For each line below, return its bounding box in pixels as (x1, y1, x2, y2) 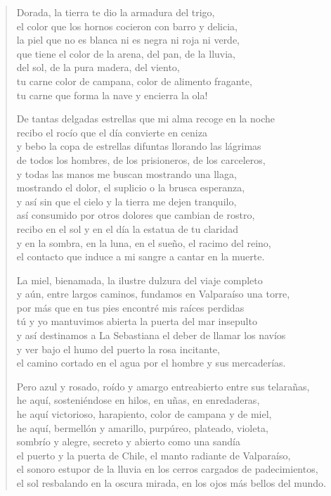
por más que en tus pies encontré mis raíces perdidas (16, 300, 245, 314)
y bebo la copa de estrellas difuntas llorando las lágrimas (16, 139, 261, 153)
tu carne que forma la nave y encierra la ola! (16, 87, 208, 102)
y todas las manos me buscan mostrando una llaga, (16, 166, 237, 181)
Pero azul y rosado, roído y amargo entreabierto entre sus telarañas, (16, 379, 310, 393)
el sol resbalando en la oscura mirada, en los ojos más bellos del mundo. (16, 476, 326, 490)
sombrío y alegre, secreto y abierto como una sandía (16, 434, 240, 449)
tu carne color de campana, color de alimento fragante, (16, 73, 252, 88)
